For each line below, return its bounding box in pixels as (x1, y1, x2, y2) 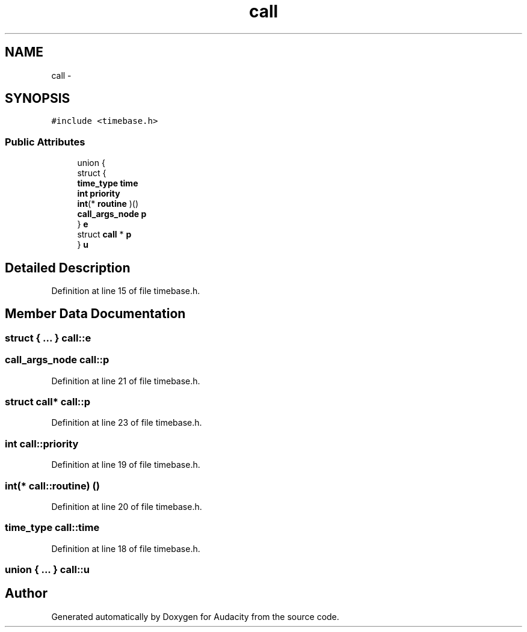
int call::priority (5, 437, 79, 450)
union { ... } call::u (5, 563, 90, 575)
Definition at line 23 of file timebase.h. (51, 417, 202, 428)
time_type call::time (5, 521, 100, 534)
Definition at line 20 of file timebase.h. (51, 501, 202, 512)
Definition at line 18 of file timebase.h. (51, 543, 200, 554)
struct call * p (77, 229, 132, 240)
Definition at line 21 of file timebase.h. (51, 375, 200, 386)
